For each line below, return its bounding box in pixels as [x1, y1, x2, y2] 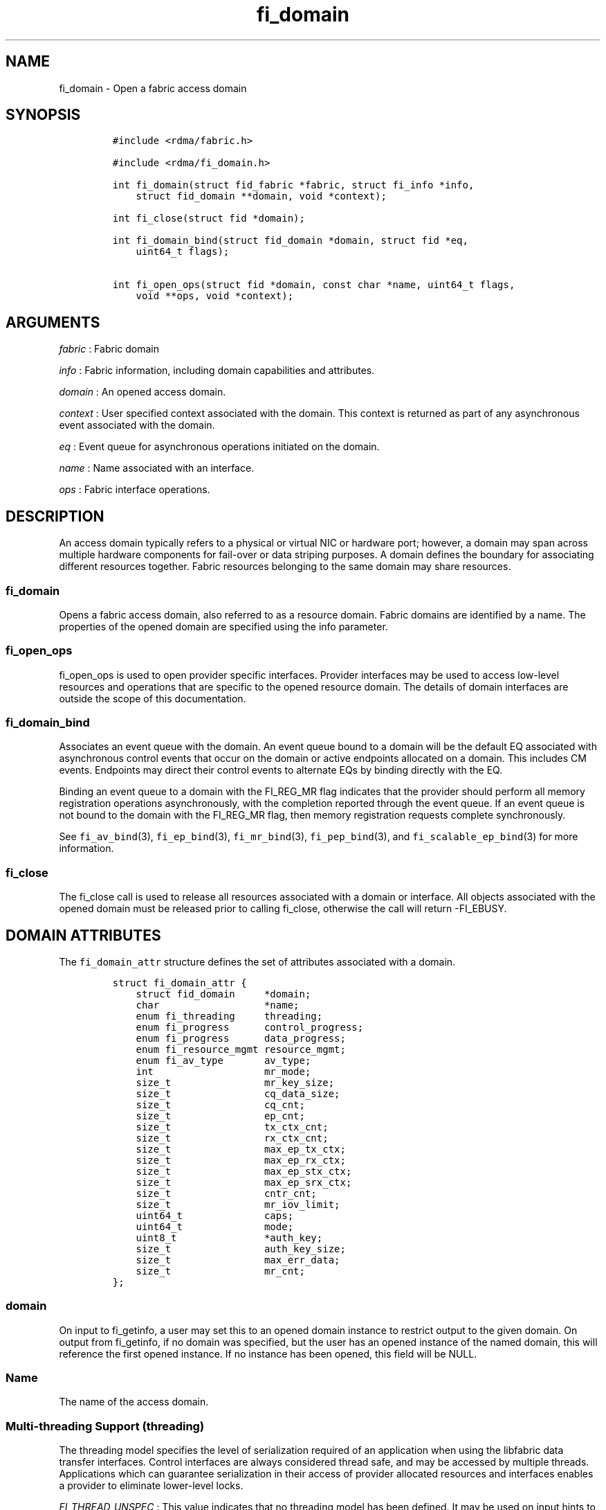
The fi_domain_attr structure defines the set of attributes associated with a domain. [59, 955, 456, 968]
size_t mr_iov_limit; [136, 1198, 340, 1210]
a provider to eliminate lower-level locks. [59, 1480, 244, 1492]
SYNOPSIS [6, 106, 81, 124]
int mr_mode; [136, 1065, 311, 1077]
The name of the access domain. [59, 1396, 209, 1408]
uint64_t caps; [136, 1209, 294, 1221]
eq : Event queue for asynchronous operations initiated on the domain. [59, 441, 380, 453]
